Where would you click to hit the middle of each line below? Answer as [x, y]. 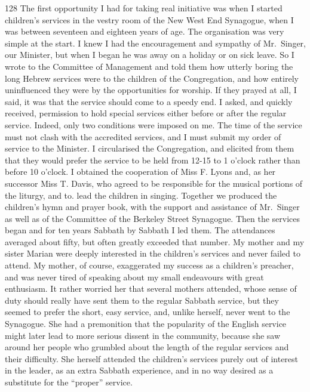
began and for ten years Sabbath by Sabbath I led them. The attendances [140, 230]
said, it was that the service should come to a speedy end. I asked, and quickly [149, 101]
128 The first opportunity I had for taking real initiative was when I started [144, 8]
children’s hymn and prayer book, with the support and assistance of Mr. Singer [152, 207]
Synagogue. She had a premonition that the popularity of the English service [146, 324]
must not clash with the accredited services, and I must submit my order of [143, 136]
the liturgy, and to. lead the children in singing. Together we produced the [141, 195]
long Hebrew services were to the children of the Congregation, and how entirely [152, 78]
